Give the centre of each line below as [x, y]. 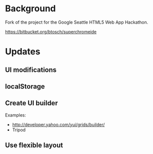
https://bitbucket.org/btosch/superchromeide [51, 31]
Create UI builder [31, 103]
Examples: [15, 115]
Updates [23, 52]
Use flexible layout [34, 145]
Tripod [19, 130]
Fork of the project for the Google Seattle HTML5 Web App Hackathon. [77, 22]
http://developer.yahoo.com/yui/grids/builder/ [58, 124]
